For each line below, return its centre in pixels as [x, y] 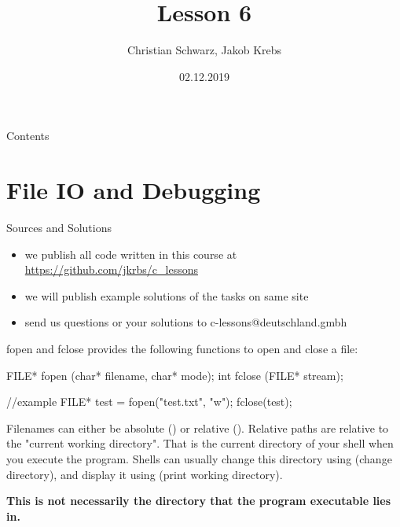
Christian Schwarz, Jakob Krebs [204, 50]
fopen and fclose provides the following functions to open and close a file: [182, 348]
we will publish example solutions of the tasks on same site [167, 295]
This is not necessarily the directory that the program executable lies [199, 501]
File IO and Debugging [134, 190]
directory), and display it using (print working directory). [145, 474]
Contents [28, 136]
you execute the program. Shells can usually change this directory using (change [199, 458]
